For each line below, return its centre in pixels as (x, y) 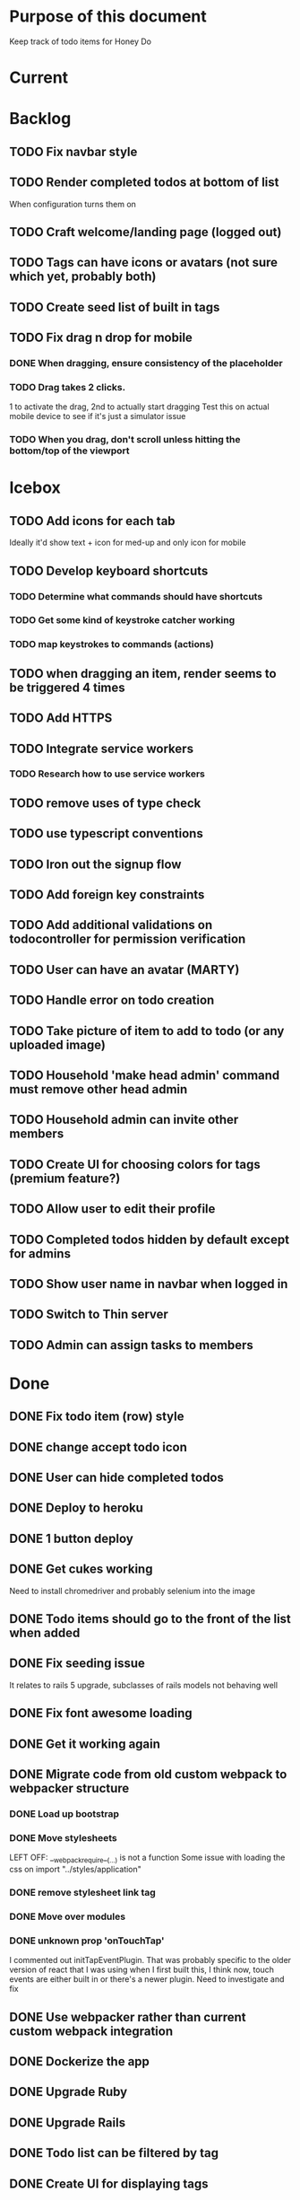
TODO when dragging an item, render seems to (143, 674)
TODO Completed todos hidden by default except (149, 1239)
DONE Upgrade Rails (68, 2122)
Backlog (40, 119)
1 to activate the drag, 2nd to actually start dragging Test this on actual (140, 407)
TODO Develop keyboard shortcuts (109, 570)
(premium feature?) (65, 1178)
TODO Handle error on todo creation (112, 1000)
